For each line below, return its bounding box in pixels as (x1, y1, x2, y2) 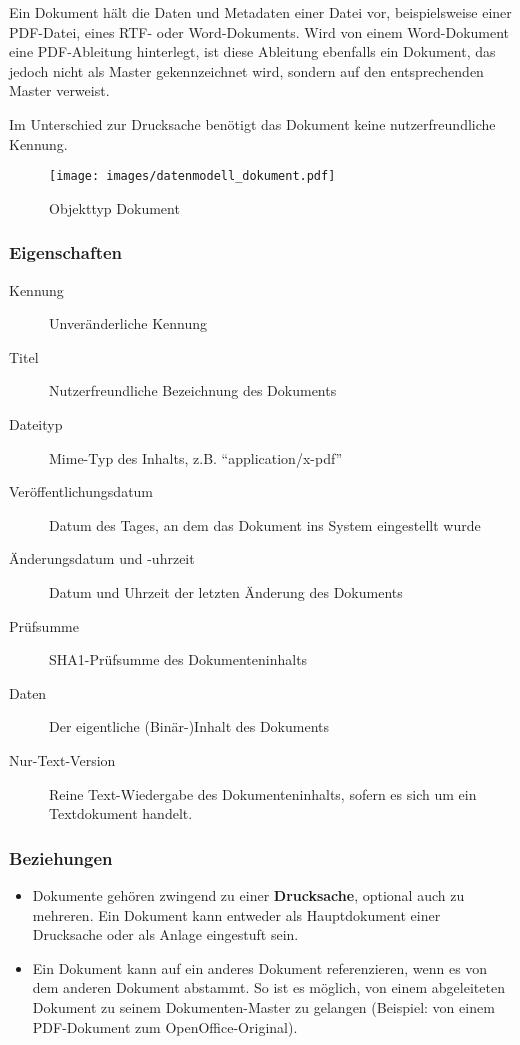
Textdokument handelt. (49, 803, 193, 824)
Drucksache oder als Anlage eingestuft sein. (32, 924, 299, 945)
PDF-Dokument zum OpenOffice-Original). (32, 1016, 298, 1037)
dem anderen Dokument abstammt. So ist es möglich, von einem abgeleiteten (32, 977, 505, 998)
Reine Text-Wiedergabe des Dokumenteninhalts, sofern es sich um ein (49, 783, 477, 804)
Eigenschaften (9, 240, 123, 265)
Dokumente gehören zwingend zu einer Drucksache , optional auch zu (32, 884, 465, 905)
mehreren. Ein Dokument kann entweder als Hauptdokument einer (32, 904, 441, 925)
